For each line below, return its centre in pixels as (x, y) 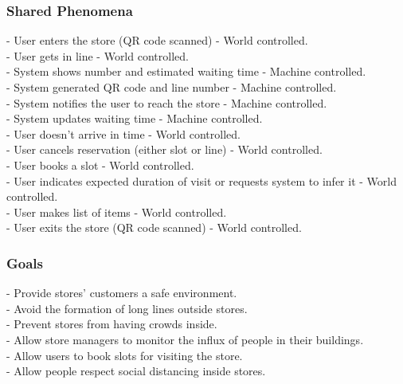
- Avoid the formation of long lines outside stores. (127, 308)
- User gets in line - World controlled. (98, 55)
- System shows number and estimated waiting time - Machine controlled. (186, 71)
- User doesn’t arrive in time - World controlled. (123, 133)
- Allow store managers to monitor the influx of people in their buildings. (185, 339)
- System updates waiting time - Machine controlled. (135, 118)
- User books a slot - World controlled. (100, 165)
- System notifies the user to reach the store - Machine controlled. (167, 102)
